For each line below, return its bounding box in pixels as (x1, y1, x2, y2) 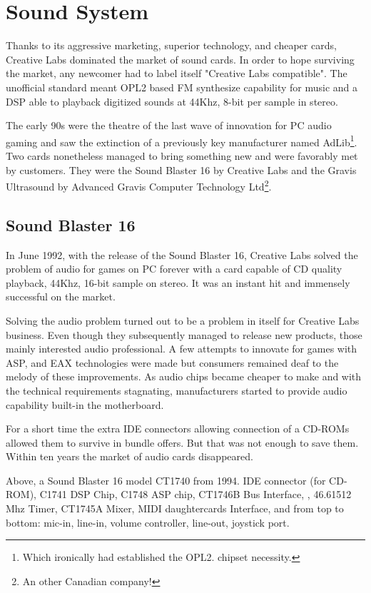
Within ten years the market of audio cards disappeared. (6, 449, 253, 464)
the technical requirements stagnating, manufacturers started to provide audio (6, 382, 347, 397)
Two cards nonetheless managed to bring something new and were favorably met (6, 148, 358, 163)
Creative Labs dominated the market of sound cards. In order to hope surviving (6, 51, 355, 66)
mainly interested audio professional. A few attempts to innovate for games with (6, 341, 357, 356)
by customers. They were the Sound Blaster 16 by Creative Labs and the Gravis (6, 162, 357, 177)
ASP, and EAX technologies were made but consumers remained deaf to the (6, 355, 339, 370)
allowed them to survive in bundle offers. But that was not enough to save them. (6, 435, 359, 450)
